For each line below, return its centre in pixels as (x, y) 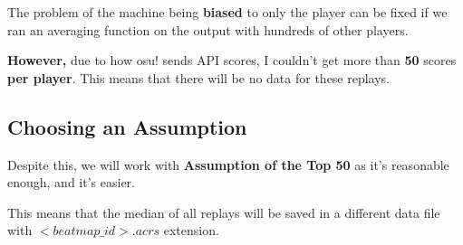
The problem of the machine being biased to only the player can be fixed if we (227, 12)
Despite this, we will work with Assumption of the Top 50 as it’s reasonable (228, 164)
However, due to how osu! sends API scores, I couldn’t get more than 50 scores (232, 60)
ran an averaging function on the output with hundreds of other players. (208, 29)
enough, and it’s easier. (71, 182)
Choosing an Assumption (127, 126)
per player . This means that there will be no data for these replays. (199, 77)
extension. (191, 230)
